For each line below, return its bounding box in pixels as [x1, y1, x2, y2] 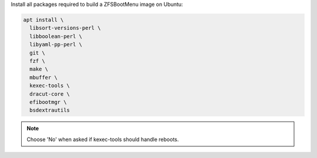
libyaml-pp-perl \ [29, 41, 82, 48]
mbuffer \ [29, 74, 58, 80]
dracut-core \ [29, 90, 70, 97]
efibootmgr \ [29, 99, 67, 105]
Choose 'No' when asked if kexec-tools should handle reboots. [26, 136, 179, 143]
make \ [29, 66, 49, 73]
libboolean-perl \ [29, 33, 82, 39]
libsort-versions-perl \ [29, 25, 101, 32]
